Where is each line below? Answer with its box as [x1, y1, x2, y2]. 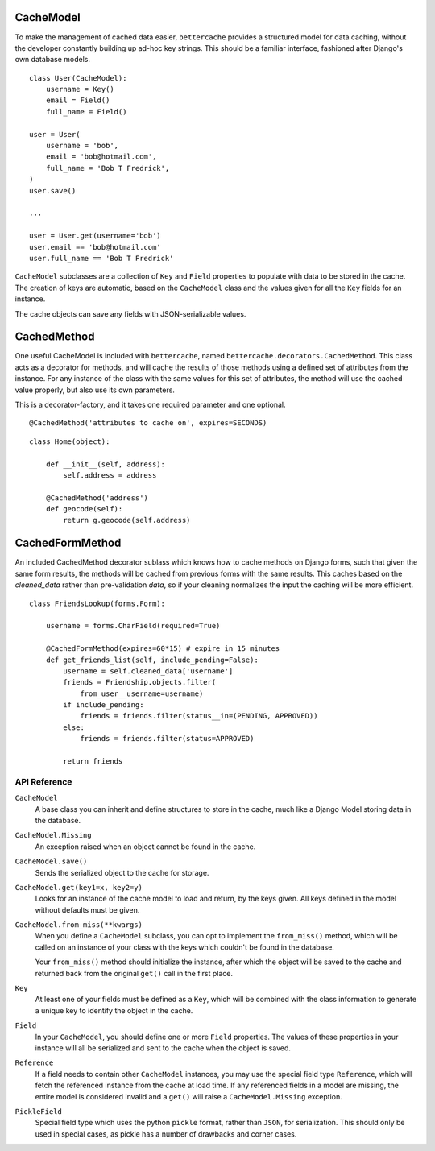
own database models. [14, 55, 91, 64]
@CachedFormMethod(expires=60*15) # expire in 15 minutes [45, 644, 280, 653]
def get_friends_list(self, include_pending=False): [45, 655, 259, 665]
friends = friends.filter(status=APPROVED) [80, 734, 255, 743]
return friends [63, 757, 123, 766]
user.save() [29, 186, 77, 195]
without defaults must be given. [35, 905, 140, 914]
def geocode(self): [45, 504, 123, 514]
